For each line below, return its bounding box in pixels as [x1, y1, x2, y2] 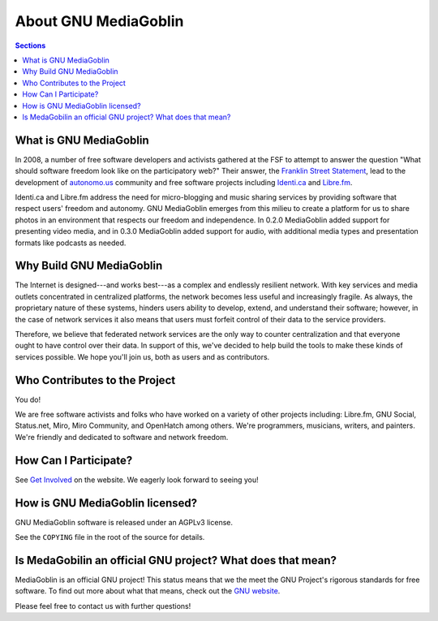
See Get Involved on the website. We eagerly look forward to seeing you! [15, 475, 259, 485]
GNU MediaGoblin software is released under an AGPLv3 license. [15, 517, 233, 527]
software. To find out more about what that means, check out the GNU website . [15, 586, 281, 596]
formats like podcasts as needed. [15, 238, 127, 248]
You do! [15, 395, 41, 404]
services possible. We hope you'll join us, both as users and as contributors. [15, 351, 270, 361]
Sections [15, 41, 46, 50]
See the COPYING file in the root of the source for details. [15, 533, 205, 542]
